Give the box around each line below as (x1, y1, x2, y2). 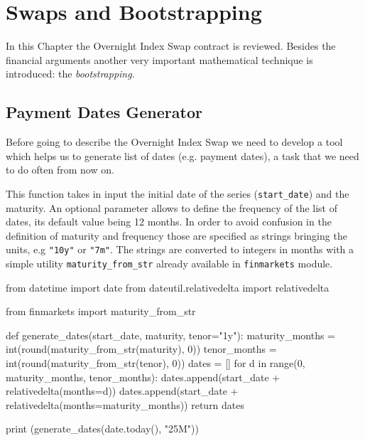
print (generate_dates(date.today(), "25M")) (6, 421, 199, 436)
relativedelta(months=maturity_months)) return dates (6, 397, 245, 412)
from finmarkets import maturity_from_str (6, 304, 196, 319)
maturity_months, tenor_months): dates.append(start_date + (6, 369, 280, 384)
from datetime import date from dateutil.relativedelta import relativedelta (6, 280, 329, 294)
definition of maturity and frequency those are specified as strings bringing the (6, 228, 347, 243)
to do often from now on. (6, 162, 114, 177)
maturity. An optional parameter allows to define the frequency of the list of (6, 200, 337, 215)
